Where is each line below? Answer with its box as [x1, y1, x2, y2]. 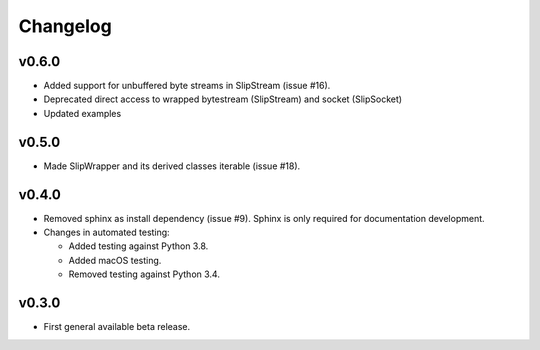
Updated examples [43, 107, 122, 119]
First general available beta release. [43, 321, 191, 333]
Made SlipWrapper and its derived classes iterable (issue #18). [43, 160, 301, 172]
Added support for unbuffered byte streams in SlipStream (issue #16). [43, 80, 331, 92]
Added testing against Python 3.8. [68, 240, 209, 252]
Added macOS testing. [68, 254, 162, 266]
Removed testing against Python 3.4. [68, 268, 220, 280]
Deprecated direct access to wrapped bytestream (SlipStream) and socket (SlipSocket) [43, 93, 403, 105]
